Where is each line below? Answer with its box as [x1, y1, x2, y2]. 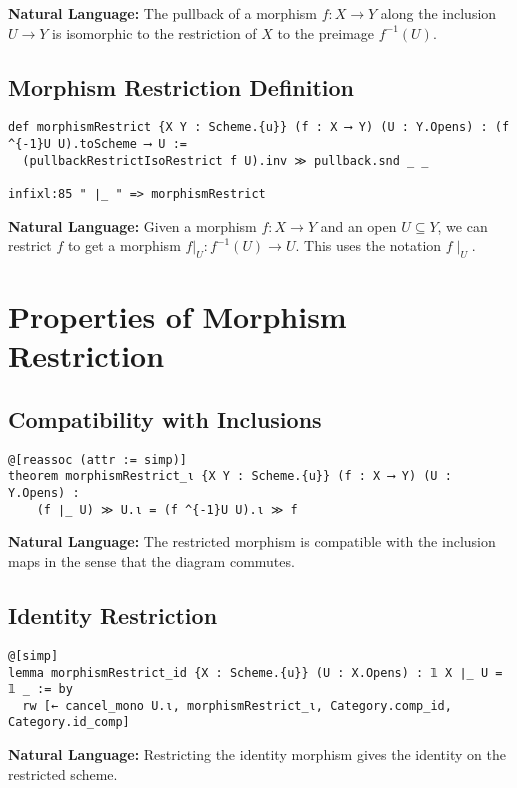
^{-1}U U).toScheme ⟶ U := [8, 137, 187, 152]
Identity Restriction [8, 600, 218, 631]
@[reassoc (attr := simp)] [8, 452, 187, 467]
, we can [437, 215, 488, 236]
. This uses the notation [295, 235, 442, 256]
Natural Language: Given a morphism [8, 215, 257, 236]
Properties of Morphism [8, 296, 347, 337]
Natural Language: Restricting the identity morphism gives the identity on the [8, 744, 506, 765]
